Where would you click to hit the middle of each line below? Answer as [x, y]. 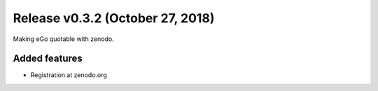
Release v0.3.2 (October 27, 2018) [114, 18]
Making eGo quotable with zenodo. [64, 39]
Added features [48, 59]
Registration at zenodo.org [69, 75]
